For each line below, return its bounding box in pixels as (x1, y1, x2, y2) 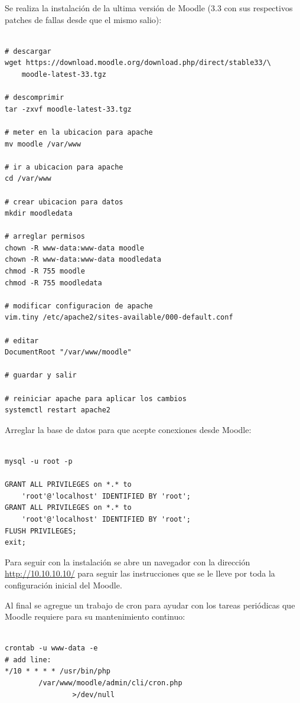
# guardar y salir (5, 371, 77, 380)
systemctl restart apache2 (5, 406, 110, 415)
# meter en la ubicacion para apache (5, 128, 153, 136)
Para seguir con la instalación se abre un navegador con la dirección (5, 555, 250, 568)
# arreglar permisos (5, 232, 86, 241)
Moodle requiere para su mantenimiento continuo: (5, 610, 185, 623)
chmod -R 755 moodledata (5, 278, 102, 287)
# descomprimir (5, 93, 64, 102)
